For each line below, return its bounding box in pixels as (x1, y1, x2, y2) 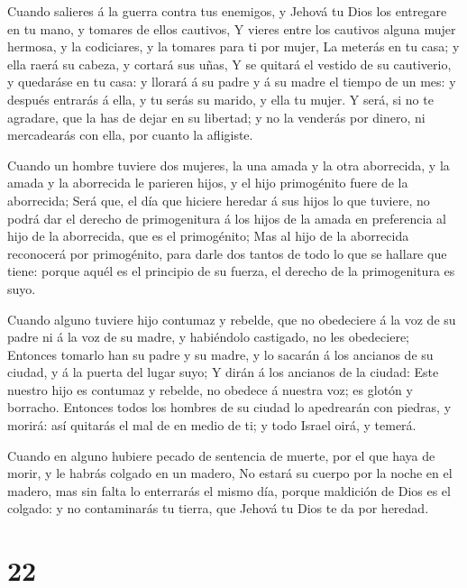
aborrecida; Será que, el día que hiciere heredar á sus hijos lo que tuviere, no (7, 190, 430, 209)
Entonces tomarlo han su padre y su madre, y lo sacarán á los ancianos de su (7, 345, 434, 363)
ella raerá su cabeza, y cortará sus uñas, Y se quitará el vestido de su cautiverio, (7, 54, 452, 73)
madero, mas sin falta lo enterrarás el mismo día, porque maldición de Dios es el (7, 481, 451, 500)
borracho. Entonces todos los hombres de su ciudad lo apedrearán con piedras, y (7, 398, 452, 417)
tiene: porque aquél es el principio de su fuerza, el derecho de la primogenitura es (7, 262, 455, 280)
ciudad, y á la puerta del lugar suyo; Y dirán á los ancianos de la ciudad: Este (7, 363, 439, 381)
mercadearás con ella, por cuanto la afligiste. (7, 125, 253, 144)
